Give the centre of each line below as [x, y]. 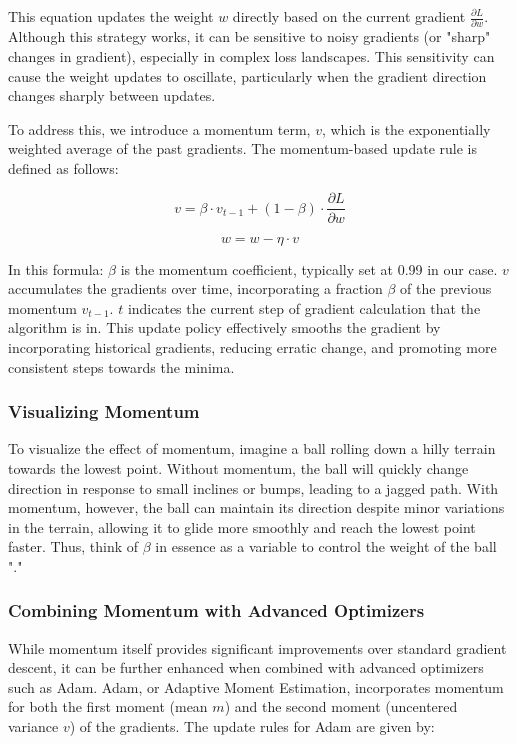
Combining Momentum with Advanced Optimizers [216, 610]
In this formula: [56, 268]
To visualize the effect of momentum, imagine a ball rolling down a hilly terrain [252, 448]
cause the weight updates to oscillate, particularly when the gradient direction [247, 75]
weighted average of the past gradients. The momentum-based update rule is [242, 148]
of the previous [446, 288]
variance [33, 726]
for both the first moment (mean [108, 706]
